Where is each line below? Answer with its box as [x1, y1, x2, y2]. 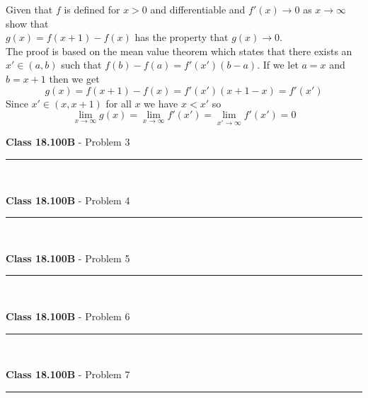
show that [6, 16, 49, 30]
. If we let [257, 57, 299, 72]
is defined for [64, 2, 120, 16]
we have [144, 95, 178, 110]
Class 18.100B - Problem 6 [6, 308, 130, 323]
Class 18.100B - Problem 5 [6, 250, 130, 265]
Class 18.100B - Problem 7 [6, 367, 130, 382]
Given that [6, 2, 53, 16]
